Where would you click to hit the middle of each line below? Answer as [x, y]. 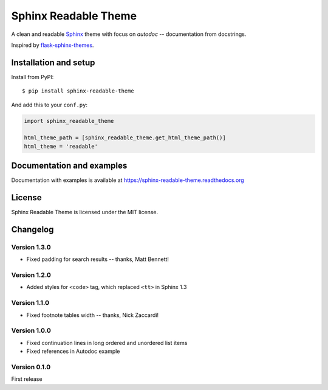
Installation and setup [53, 62]
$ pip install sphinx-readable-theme [78, 91]
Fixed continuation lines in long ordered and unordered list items [107, 343]
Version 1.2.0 [31, 275]
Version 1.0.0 [31, 330]
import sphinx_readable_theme [69, 121]
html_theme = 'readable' [61, 146]
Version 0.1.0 [31, 367]
